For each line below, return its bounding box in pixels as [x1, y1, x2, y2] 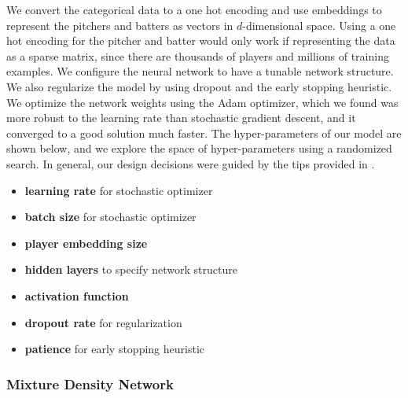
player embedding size [24, 234, 148, 251]
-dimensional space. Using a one [242, 17, 396, 33]
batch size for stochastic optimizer [24, 208, 197, 225]
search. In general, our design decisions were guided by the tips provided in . [6, 155, 375, 171]
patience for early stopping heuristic [24, 341, 205, 357]
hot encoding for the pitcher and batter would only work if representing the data [6, 32, 395, 49]
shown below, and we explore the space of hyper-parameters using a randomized [6, 140, 392, 157]
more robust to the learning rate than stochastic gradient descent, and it [6, 109, 356, 126]
